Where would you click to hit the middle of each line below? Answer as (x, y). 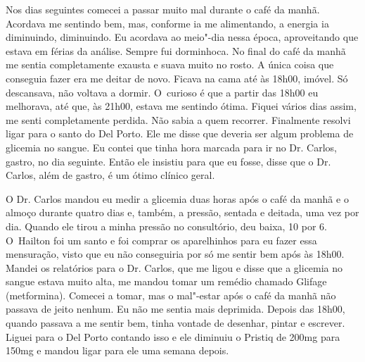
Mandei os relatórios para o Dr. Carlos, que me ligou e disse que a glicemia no (174, 267)
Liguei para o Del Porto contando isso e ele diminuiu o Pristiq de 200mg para (173, 336)
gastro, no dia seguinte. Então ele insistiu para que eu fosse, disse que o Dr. (168, 161)
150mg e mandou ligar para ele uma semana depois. (117, 350)
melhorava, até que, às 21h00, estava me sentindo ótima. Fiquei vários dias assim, (181, 106)
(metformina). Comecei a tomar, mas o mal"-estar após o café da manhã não (171, 295)
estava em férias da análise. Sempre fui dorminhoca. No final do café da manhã (176, 50)
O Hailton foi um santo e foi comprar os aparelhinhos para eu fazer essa (161, 240)
